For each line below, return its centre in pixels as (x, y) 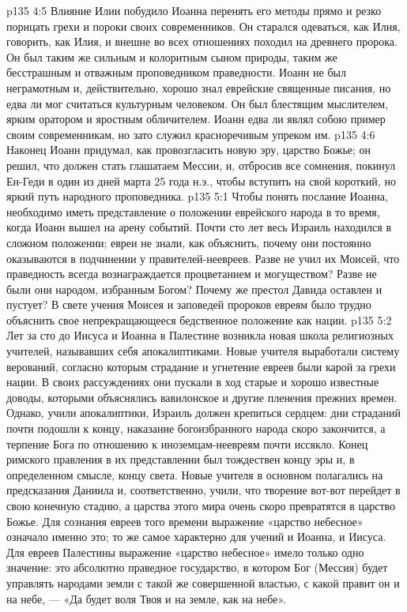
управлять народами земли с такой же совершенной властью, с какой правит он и (203, 582)
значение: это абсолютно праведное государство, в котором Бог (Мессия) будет (197, 567)
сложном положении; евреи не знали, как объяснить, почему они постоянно (189, 242)
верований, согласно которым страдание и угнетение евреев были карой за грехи (201, 366)
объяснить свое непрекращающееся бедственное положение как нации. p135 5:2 (199, 319)
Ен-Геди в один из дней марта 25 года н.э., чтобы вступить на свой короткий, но (201, 180)
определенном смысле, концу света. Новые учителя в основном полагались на (195, 474)
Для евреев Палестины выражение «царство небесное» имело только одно (185, 552)
